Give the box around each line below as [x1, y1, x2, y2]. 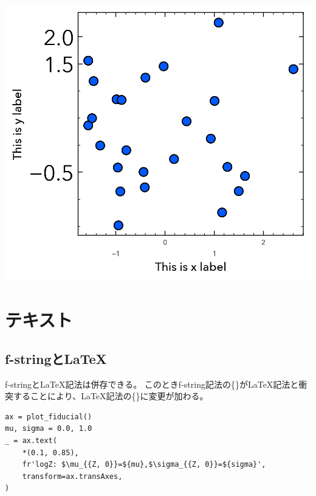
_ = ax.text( [5, 436, 57, 445]
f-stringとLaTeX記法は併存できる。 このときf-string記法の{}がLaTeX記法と [5, 377, 299, 390]
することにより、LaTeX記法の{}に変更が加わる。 [13, 389, 208, 402]
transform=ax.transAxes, [22, 472, 123, 481]
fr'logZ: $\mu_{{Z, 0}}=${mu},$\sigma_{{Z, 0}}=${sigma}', [22, 460, 266, 469]
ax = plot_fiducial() [5, 412, 92, 421]
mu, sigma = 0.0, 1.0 [5, 424, 92, 433]
